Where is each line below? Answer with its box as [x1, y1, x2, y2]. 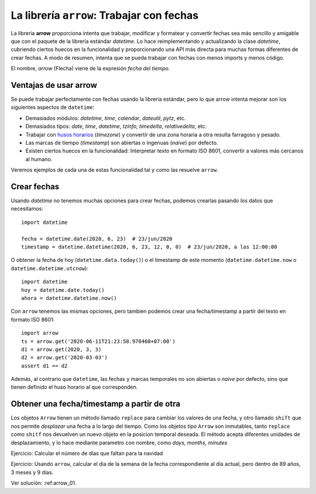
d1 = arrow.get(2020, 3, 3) [21, 346, 102, 353]
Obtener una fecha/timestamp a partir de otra [11, 399, 181, 409]
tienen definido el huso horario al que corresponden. [11, 384, 138, 391]
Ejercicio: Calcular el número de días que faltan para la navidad [11, 449, 163, 456]
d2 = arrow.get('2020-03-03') [21, 355, 108, 361]
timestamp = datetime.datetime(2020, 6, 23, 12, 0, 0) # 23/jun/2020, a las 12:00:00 [21, 244, 277, 250]
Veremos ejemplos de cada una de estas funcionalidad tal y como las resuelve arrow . [11, 166, 219, 173]
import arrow [21, 330, 59, 336]
